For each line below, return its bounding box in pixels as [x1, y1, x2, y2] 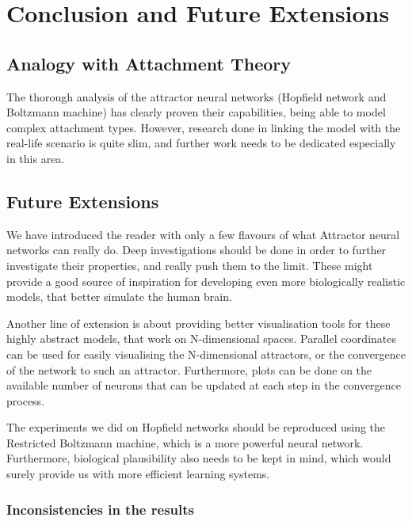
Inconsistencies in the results [6, 499, 194, 519]
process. [6, 392, 45, 409]
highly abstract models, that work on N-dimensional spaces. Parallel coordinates [6, 330, 396, 347]
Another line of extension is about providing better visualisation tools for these [6, 314, 391, 331]
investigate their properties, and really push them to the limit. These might [6, 257, 373, 273]
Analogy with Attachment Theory [6, 51, 292, 75]
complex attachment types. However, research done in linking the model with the [6, 119, 401, 135]
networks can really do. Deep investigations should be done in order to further [6, 241, 387, 258]
